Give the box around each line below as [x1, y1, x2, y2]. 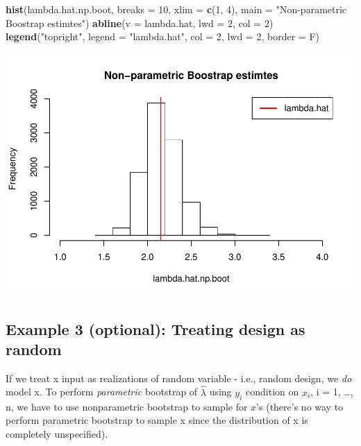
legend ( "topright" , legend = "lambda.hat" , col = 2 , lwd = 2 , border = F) [6, 29, 319, 44]
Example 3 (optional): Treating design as [6, 318, 305, 339]
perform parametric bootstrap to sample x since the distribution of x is [6, 413, 308, 427]
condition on [246, 384, 299, 399]
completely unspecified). [6, 426, 108, 440]
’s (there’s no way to [256, 399, 344, 413]
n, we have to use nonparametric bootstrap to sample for [6, 399, 248, 413]
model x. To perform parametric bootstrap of [6, 384, 198, 399]
